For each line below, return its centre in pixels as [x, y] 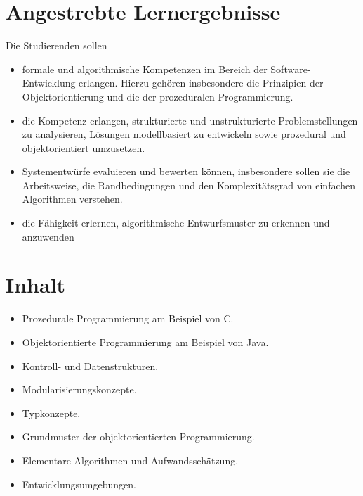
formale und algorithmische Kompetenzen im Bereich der [145, 69]
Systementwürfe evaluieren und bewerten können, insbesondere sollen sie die [186, 171]
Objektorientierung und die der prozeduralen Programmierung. [158, 96]
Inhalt [36, 285]
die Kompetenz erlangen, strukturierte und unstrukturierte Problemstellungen [190, 120]
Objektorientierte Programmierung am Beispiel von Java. [145, 342]
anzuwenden [48, 236]
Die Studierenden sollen [57, 45]
